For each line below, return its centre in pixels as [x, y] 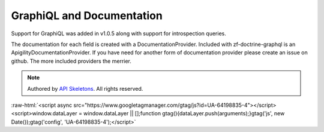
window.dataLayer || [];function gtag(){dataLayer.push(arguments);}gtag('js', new [184, 113]
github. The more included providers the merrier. [71, 61]
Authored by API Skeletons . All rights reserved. [85, 88]
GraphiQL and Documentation [87, 16]
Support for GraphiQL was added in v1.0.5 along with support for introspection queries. [118, 33]
